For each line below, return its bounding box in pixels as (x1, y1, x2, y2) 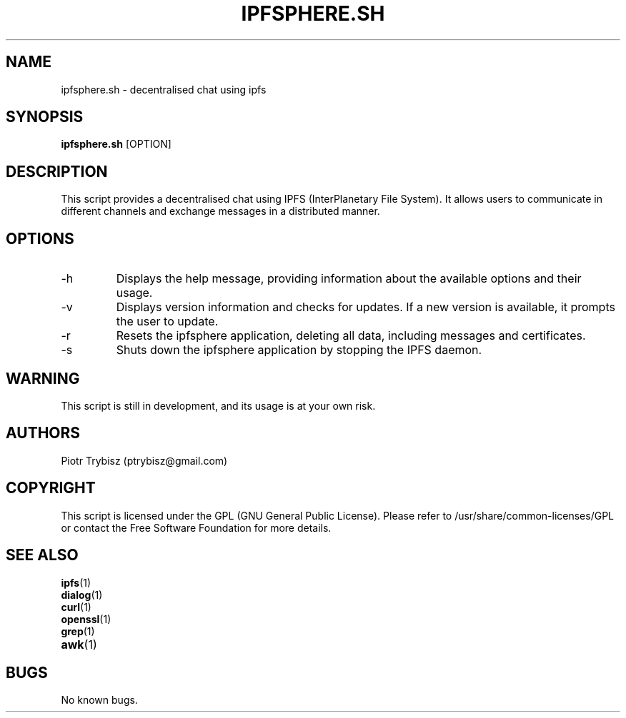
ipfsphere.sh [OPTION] (61, 138, 172, 151)
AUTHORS (6, 424, 81, 443)
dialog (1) (61, 588, 103, 601)
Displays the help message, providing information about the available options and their (116, 271, 582, 286)
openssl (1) (61, 612, 111, 625)
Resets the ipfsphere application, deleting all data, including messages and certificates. (116, 328, 586, 343)
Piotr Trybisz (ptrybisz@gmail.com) (61, 454, 228, 467)
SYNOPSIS (6, 108, 84, 126)
